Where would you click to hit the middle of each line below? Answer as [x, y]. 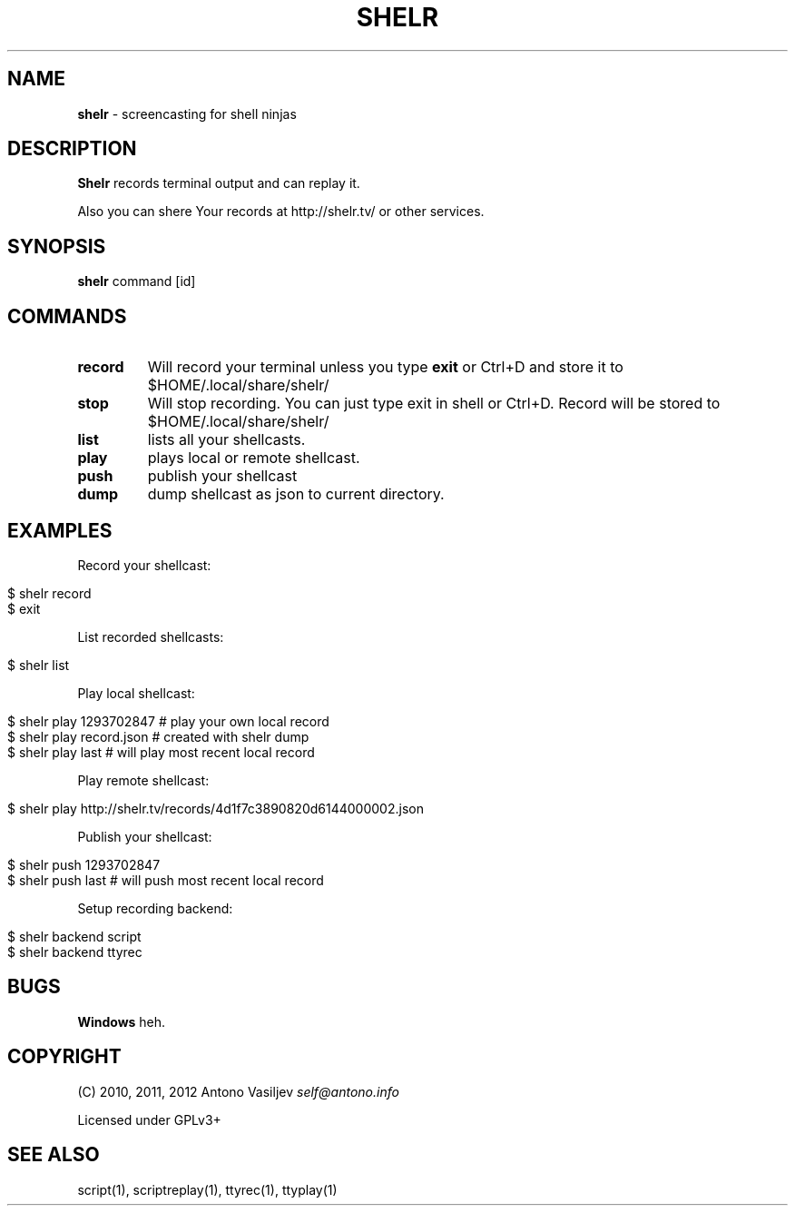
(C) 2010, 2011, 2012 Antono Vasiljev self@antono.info [238, 1091]
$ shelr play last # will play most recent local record [161, 752]
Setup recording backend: [155, 908]
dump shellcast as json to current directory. [296, 494]
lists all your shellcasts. [226, 440]
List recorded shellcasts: [151, 636]
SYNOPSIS [57, 246]
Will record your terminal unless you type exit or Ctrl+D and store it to [385, 367]
